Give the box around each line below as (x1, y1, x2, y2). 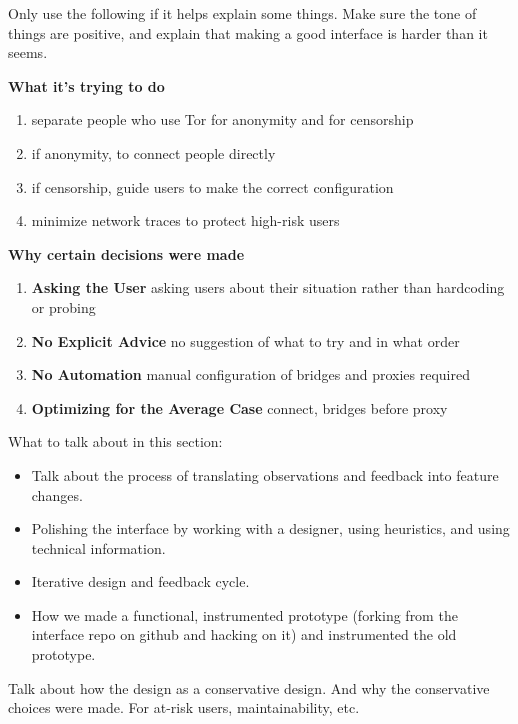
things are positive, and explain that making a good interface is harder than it (8, 22, 488, 43)
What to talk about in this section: (8, 431, 223, 452)
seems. (8, 42, 48, 63)
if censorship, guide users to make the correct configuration (31, 176, 394, 197)
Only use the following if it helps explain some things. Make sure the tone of (8, 3, 477, 23)
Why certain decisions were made (8, 243, 245, 264)
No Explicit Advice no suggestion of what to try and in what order (31, 330, 460, 351)
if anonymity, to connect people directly (31, 142, 276, 163)
